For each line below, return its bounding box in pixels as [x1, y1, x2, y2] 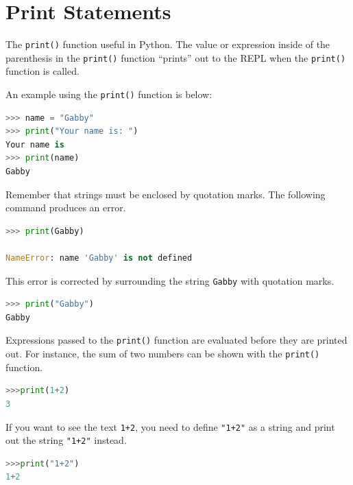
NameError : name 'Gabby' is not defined [5, 253, 193, 263]
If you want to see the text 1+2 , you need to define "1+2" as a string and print [5, 419, 335, 434]
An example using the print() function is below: [5, 87, 212, 102]
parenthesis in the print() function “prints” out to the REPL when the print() [5, 50, 346, 64]
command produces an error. [5, 200, 126, 215]
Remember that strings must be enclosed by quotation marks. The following [5, 187, 326, 201]
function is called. [5, 64, 80, 78]
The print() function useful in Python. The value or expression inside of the [5, 37, 330, 51]
